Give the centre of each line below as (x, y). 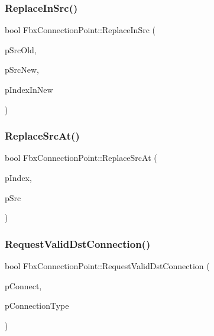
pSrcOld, (21, 49)
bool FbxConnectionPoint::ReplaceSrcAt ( (81, 158)
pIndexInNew (29, 89)
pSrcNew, (22, 70)
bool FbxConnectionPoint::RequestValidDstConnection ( (107, 266)
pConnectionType (37, 306)
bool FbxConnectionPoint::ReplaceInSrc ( (80, 30)
